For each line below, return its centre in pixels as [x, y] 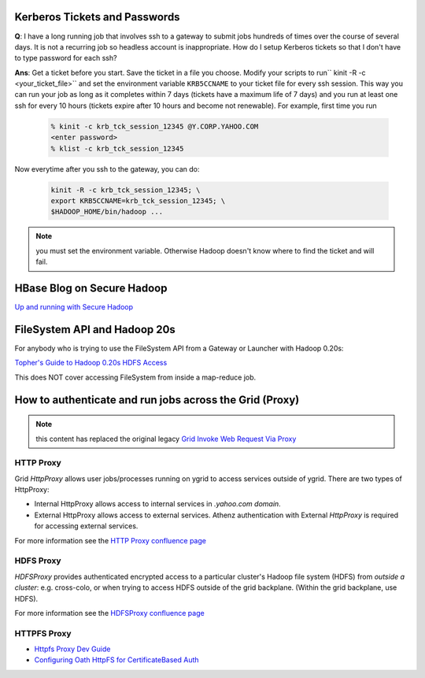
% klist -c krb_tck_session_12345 [117, 148]
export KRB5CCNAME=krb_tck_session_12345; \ [138, 200]
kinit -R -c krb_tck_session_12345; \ [126, 190]
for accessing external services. [86, 526]
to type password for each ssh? [66, 58]
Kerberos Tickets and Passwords [97, 17]
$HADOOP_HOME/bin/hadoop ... [107, 212]
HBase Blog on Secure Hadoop [91, 288]
